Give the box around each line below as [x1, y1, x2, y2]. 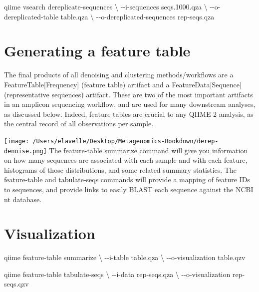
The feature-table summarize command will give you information [49, 145, 248, 155]
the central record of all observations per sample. [4, 118, 154, 129]
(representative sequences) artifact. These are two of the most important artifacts [4, 89, 253, 99]
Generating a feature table [4, 40, 191, 61]
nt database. [4, 194, 42, 204]
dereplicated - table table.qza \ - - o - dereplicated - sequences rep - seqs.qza [4, 11, 215, 21]
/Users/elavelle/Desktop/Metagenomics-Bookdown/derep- [32, 137, 219, 145]
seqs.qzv [4, 279, 29, 289]
